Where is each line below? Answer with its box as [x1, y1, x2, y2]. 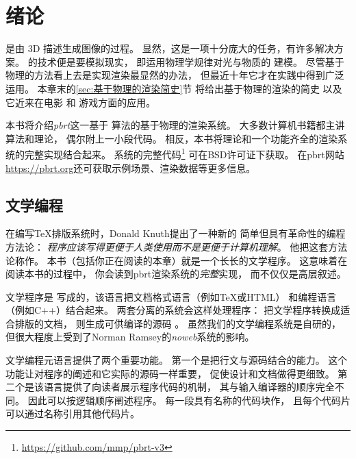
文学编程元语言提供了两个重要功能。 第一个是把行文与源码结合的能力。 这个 [5, 353, 348, 367]
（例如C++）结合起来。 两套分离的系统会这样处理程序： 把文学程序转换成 [5, 303, 341, 317]
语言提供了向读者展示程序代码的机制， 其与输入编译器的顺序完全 [43, 380, 335, 394]
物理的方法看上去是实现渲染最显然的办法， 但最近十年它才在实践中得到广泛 [5, 68, 344, 82]
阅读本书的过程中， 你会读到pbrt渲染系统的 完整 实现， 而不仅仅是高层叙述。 [5, 266, 346, 281]
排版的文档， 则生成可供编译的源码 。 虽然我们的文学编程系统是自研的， [14, 316, 341, 330]
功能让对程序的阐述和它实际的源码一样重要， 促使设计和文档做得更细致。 [5, 366, 335, 380]
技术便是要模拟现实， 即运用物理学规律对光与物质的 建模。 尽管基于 [37, 54, 344, 69]
